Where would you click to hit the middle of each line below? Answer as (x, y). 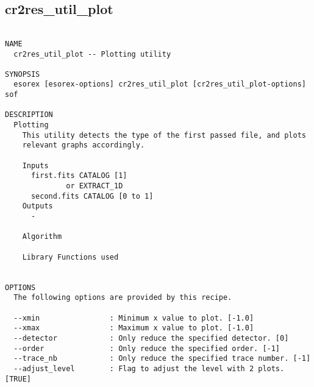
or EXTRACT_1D (95, 186)
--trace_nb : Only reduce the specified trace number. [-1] (162, 359)
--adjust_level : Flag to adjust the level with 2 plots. (149, 368)
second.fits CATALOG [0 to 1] (92, 196)
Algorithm (42, 237)
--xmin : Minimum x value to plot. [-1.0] (134, 318)
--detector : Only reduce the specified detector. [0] (151, 338)
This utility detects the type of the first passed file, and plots (164, 135)
